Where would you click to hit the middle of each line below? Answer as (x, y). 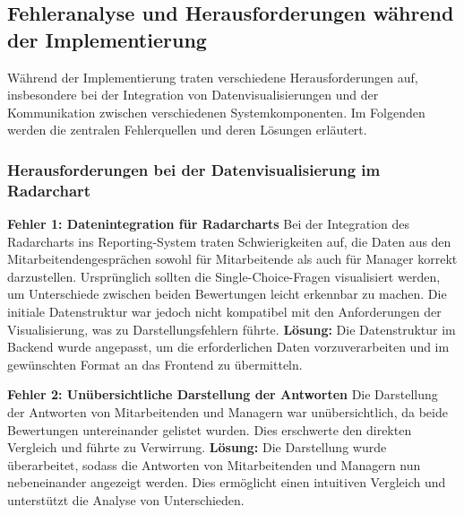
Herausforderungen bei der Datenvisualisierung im (194, 169)
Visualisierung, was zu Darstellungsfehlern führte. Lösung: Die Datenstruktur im (232, 329)
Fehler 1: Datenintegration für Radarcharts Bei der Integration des (209, 224)
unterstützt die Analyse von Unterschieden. (126, 500)
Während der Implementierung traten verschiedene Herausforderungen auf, (213, 77)
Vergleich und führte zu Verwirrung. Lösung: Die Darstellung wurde (197, 447)
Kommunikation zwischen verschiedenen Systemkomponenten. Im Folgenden (216, 112)
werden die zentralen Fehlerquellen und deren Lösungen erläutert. (187, 130)
